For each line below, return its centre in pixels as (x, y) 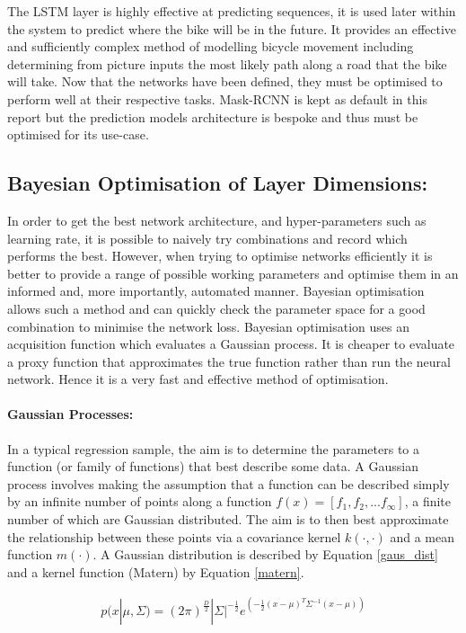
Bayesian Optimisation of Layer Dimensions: (218, 183)
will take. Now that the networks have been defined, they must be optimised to (225, 81)
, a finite (428, 501)
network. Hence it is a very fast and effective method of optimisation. (198, 379)
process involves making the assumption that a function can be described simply (229, 483)
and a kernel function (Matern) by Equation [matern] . (156, 571)
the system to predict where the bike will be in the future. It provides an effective (232, 28)
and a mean (422, 536)
